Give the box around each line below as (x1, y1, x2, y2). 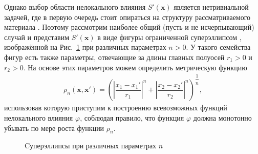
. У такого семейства (186, 42, 251, 52)
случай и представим (4, 31, 70, 42)
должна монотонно (193, 112, 252, 123)
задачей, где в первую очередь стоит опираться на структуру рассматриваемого (4, 11, 251, 22)
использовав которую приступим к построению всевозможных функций (4, 102, 227, 113)
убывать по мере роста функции (4, 122, 104, 133)
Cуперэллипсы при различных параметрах (25, 140, 157, 151)
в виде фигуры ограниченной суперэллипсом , (97, 31, 242, 42)
